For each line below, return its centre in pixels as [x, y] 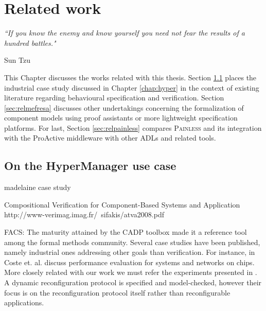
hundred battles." [30, 42]
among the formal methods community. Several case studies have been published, [132, 242]
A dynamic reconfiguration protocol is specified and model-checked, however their [133, 282]
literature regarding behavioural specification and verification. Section [114, 98]
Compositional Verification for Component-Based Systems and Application [122, 204]
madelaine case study [38, 187]
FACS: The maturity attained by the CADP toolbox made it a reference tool [126, 232]
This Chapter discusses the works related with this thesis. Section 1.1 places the [130, 77]
